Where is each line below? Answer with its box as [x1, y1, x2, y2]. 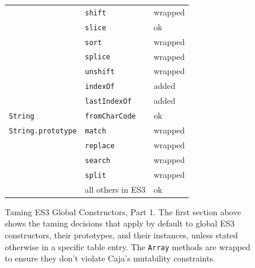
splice [85, 53, 111, 62]
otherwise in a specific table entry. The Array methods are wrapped [5, 240, 250, 253]
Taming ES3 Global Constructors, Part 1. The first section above [5, 205, 241, 218]
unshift [85, 68, 115, 76]
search [85, 156, 111, 165]
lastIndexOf [85, 97, 132, 106]
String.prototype [9, 127, 77, 135]
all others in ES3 [85, 183, 146, 195]
